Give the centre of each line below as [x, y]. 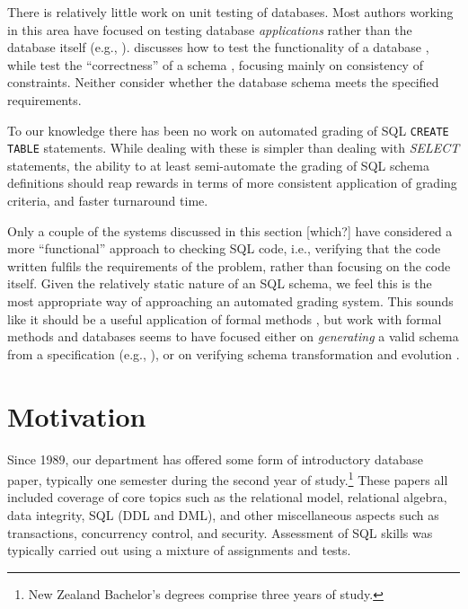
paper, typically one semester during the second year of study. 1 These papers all [228, 478]
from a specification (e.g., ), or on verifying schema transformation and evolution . [234, 353]
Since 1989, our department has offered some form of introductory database [215, 459]
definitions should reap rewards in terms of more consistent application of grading [232, 183]
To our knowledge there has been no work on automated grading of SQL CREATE [228, 130]
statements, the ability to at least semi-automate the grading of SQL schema [218, 165]
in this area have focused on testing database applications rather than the [210, 29]
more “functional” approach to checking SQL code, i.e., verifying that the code [224, 248]
